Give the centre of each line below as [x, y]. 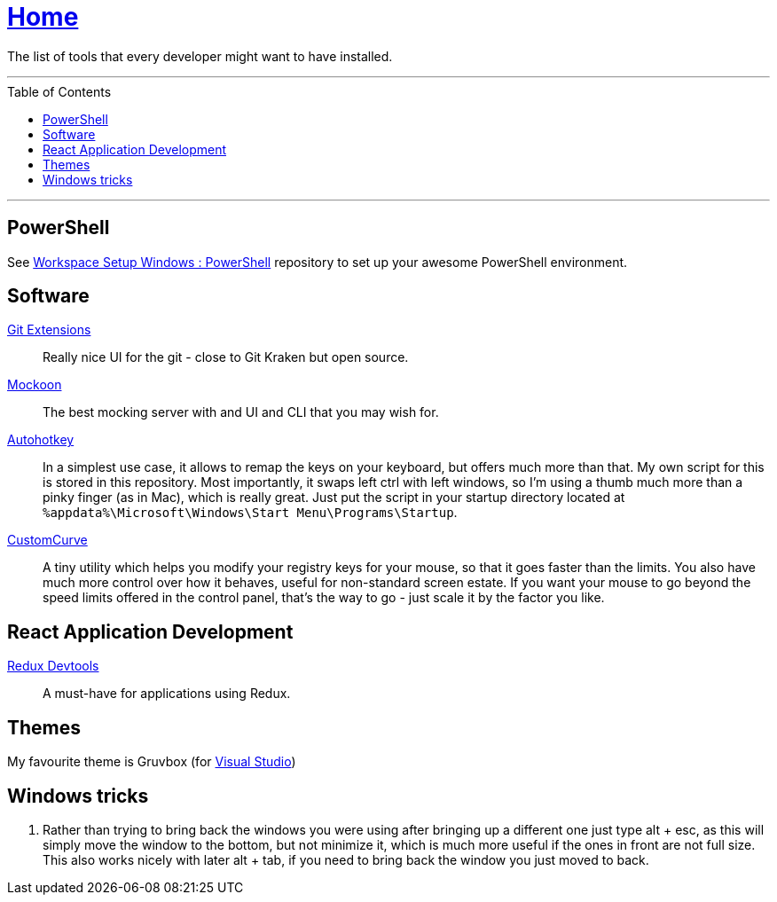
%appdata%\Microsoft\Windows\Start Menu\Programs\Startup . [250, 513]
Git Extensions [49, 330]
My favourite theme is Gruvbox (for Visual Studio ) [152, 762]
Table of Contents [59, 91]
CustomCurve [47, 540]
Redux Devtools [53, 666]
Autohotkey [41, 440]
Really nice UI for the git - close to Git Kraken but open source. [226, 357]
